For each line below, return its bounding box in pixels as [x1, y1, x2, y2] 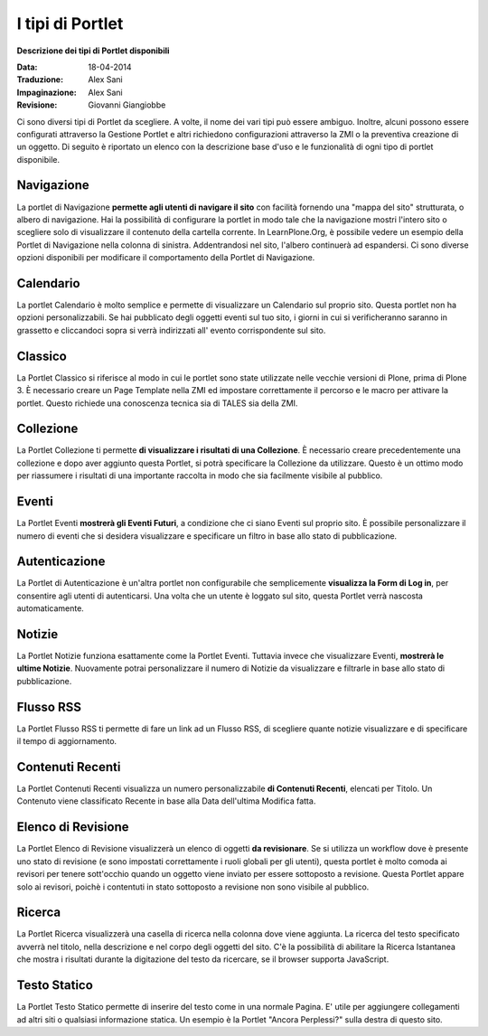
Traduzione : [16, 74, 63, 85]
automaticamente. [16, 603, 85, 614]
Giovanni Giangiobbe [88, 99, 166, 110]
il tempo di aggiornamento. [16, 736, 117, 747]
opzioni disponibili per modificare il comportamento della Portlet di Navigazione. [16, 252, 315, 263]
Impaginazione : [16, 87, 77, 98]
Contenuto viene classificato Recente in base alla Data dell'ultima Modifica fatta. [16, 796, 316, 806]
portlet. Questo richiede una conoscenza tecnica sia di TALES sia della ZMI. [16, 398, 298, 409]
